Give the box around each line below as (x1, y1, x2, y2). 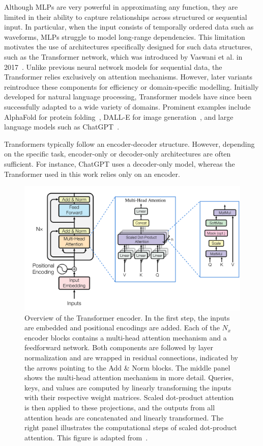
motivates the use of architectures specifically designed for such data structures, (4, 41, 253, 52)
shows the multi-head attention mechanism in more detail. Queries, (24, 372, 234, 383)
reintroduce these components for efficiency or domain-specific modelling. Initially (4, 81, 259, 92)
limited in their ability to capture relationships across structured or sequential (4, 11, 247, 22)
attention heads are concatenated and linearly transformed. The (24, 412, 224, 423)
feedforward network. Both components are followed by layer (24, 342, 214, 353)
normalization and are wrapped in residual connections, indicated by (24, 352, 238, 362)
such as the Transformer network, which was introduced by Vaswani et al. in (4, 51, 243, 62)
